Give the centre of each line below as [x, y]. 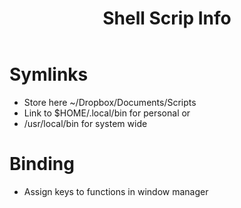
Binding [42, 164]
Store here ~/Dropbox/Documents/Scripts [110, 102]
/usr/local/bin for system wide [85, 123]
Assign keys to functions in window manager [116, 191]
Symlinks [49, 74]
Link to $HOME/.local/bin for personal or [107, 113]
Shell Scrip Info [167, 18]
